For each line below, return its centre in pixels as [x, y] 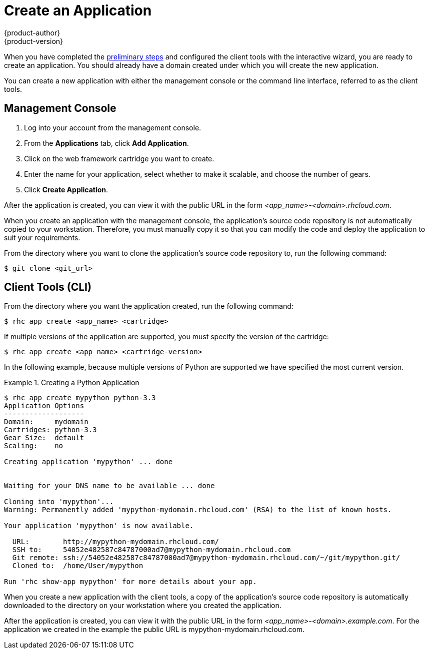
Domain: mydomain [46, 422]
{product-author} [32, 32]
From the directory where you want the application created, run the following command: [149, 306]
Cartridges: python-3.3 [50, 430]
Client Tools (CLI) [48, 287]
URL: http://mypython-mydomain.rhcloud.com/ [115, 542]
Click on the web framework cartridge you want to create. [119, 158]
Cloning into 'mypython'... [59, 502]
